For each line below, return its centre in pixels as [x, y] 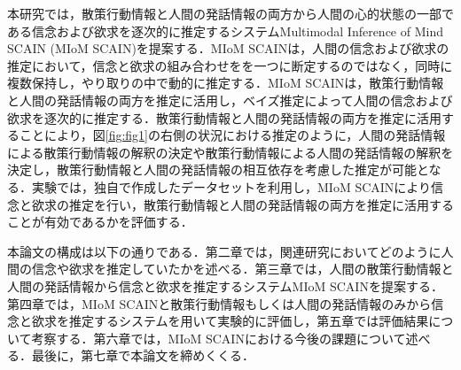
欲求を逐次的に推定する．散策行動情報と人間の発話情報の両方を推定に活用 [224, 117]
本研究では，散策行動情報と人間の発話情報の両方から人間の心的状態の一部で [230, 13]
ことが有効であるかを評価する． [100, 222]
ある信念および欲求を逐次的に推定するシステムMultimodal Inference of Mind [225, 31]
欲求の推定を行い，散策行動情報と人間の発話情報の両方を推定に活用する [242, 204]
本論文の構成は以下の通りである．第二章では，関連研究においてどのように [224, 251]
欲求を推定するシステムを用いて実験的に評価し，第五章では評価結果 [230, 321]
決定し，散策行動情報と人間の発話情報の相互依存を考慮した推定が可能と [218, 170]
